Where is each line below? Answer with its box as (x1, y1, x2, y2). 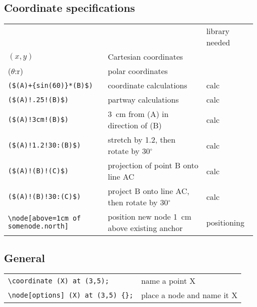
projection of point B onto (108, 159, 199, 171)
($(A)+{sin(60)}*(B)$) (8, 81, 93, 89)
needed (206, 37, 230, 48)
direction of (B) (108, 119, 162, 131)
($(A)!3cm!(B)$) (8, 115, 69, 124)
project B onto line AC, (108, 185, 189, 197)
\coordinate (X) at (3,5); (8, 276, 109, 285)
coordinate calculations (108, 79, 187, 91)
